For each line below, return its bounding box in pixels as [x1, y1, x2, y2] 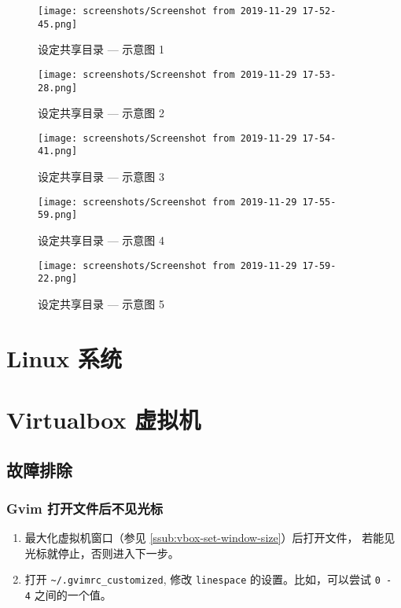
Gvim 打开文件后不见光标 [6, 498, 164, 518]
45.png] [38, 18, 78, 30]
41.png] [38, 146, 78, 157]
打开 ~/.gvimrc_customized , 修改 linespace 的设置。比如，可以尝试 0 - [24, 571, 392, 588]
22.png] [38, 273, 78, 285]
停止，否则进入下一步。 [57, 544, 179, 561]
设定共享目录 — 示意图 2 [38, 105, 164, 121]
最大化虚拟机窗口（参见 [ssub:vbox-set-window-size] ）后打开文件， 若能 [24, 529, 384, 546]
